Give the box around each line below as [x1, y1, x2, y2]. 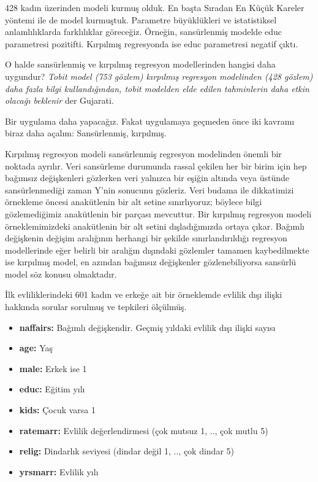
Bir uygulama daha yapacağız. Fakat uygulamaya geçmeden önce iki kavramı [5, 114, 295, 127]
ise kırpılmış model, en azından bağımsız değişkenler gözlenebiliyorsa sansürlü [5, 255, 297, 268]
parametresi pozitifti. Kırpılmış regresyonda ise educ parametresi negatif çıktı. [5, 37, 298, 50]
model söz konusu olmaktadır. [5, 267, 117, 280]
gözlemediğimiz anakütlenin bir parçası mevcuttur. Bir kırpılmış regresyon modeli [5, 207, 312, 220]
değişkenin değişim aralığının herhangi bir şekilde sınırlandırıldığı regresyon [5, 231, 287, 244]
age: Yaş [19, 341, 53, 354]
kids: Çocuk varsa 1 [19, 403, 96, 416]
